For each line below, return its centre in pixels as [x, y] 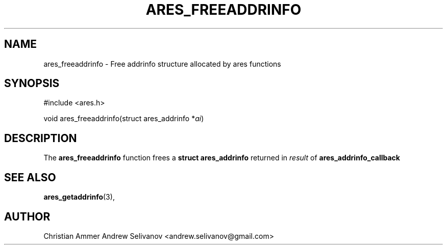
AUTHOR [27, 216]
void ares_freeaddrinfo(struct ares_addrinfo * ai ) [124, 119]
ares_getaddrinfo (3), [79, 197]
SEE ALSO [30, 177]
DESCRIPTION [41, 138]
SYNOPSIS [32, 84]
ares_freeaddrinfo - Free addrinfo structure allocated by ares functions [162, 64]
